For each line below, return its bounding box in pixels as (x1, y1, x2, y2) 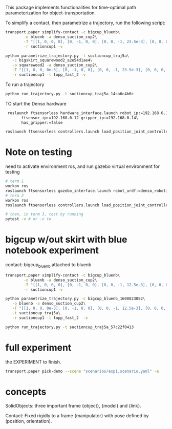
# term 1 (5, 179, 24, 184)
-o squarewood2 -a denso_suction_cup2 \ (12, 62, 97, 68)
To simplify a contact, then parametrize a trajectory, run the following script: (5, 20, 165, 26)
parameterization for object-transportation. (5, 10, 96, 16)
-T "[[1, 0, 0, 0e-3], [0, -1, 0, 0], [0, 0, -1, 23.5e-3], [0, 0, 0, (12, 68, 166, 73)
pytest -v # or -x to (5, 217, 52, 222)
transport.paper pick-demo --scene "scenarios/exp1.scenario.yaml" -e (5, 369, 159, 374)
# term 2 (5, 193, 24, 198)
